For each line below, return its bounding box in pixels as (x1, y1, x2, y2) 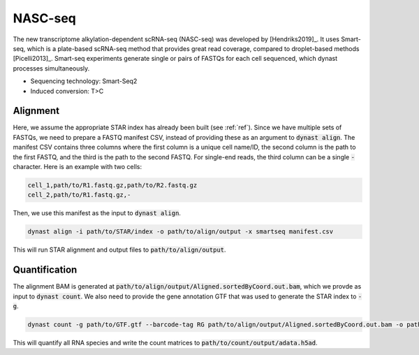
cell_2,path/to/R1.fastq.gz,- (27, 191, 131, 199)
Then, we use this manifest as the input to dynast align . (13, 209, 182, 217)
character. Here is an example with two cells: (13, 162, 142, 171)
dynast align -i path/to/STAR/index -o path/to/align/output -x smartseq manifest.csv (27, 228, 334, 236)
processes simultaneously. (13, 64, 90, 73)
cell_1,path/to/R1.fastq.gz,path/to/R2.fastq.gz (27, 181, 198, 189)
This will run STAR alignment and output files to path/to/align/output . (13, 245, 226, 254)
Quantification (13, 264, 78, 276)
